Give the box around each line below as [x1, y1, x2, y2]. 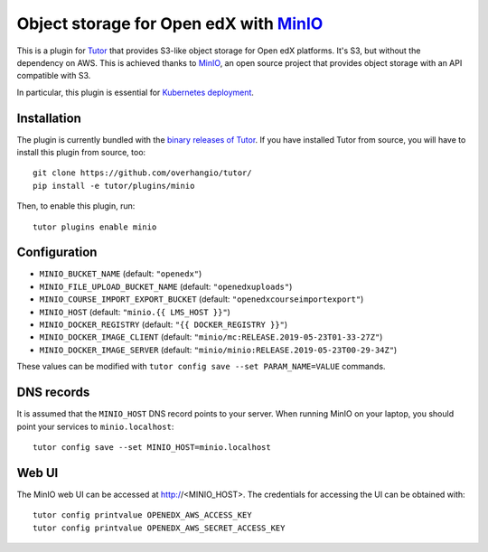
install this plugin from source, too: [16, 147, 146, 158]
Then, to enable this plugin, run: [16, 201, 136, 211]
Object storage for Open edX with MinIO [16, 14, 324, 33]
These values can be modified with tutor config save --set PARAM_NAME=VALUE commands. [16, 361, 386, 372]
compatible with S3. [16, 70, 91, 81]
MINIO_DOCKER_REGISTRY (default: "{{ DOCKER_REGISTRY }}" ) [39, 319, 288, 330]
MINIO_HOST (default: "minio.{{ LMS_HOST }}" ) [39, 306, 230, 317]
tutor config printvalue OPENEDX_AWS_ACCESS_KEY [33, 510, 252, 520]
